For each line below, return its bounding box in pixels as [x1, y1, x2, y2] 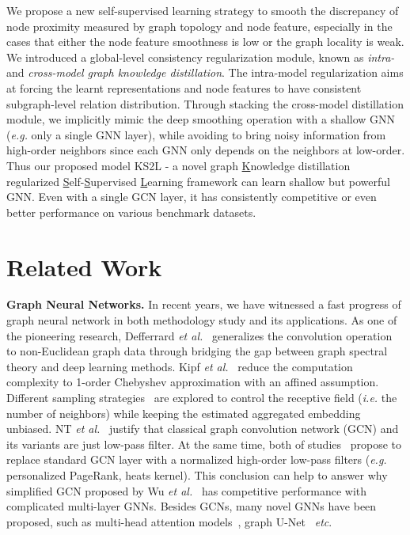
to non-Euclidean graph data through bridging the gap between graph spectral [6, 343, 388, 359]
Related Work [6, 250, 162, 283]
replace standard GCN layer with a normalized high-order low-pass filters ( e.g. [6, 451, 387, 468]
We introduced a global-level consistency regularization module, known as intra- [6, 48, 395, 65]
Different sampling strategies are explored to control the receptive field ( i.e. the [6, 389, 397, 405]
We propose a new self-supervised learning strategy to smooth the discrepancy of [6, 2, 399, 18]
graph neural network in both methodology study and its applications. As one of [6, 312, 397, 328]
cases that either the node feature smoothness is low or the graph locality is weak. [6, 33, 404, 50]
